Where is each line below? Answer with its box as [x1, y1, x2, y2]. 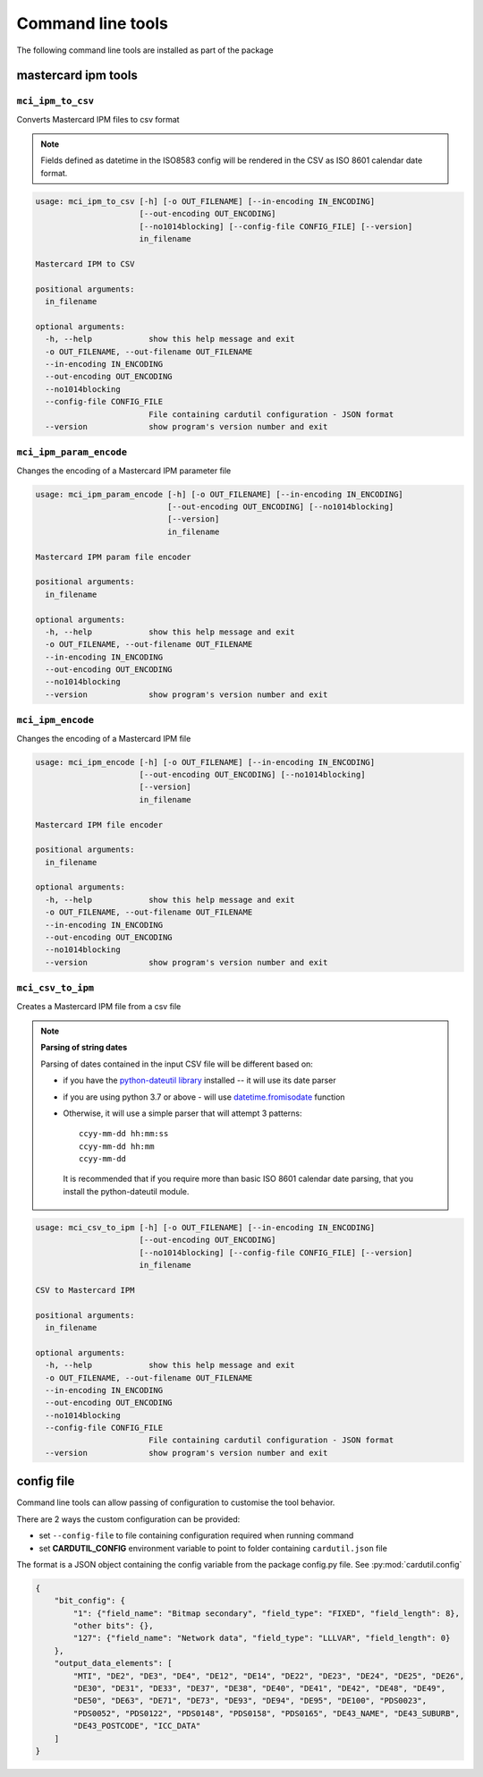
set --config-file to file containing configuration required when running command [38, 1530, 354, 1541]
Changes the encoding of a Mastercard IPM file [16, 733, 191, 744]
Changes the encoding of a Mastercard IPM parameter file [16, 465, 232, 476]
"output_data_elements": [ [54, 1658, 174, 1669]
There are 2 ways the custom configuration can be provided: [16, 1513, 241, 1525]
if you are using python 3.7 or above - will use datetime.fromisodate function [63, 1092, 345, 1102]
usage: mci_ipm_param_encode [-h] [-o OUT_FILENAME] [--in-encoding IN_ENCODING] [35, 489, 404, 499]
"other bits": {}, [72, 1620, 154, 1631]
